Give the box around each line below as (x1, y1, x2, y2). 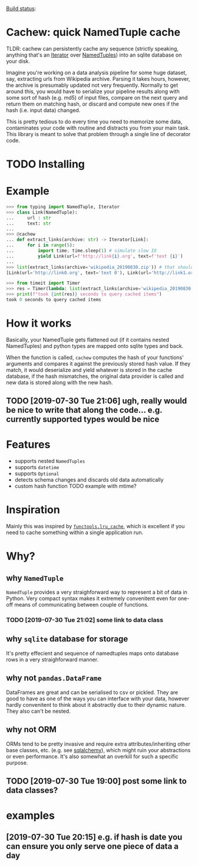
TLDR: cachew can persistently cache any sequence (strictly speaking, (6, 45, 179, 52)
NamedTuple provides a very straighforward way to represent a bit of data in (6, 589, 187, 596)
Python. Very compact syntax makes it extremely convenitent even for (6, 595, 177, 602)
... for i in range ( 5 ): (6, 242, 75, 248)
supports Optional (14, 470, 60, 477)
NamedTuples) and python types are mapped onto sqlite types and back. (6, 342, 184, 350)
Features (6, 438, 51, 452)
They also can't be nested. (6, 707, 71, 714)
